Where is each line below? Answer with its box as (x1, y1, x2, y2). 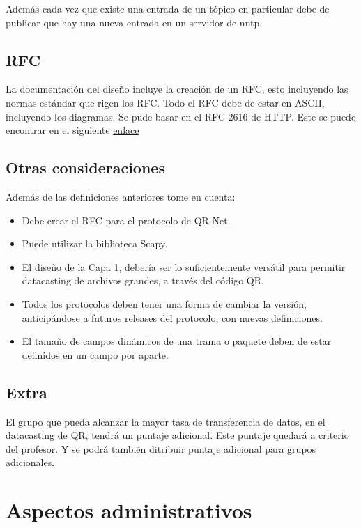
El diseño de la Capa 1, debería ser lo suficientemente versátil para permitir (22, 259, 346, 274)
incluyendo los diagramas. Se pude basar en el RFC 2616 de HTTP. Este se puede (6, 109, 356, 123)
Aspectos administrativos (6, 496, 252, 525)
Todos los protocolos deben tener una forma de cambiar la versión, (22, 296, 307, 311)
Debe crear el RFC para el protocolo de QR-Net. (22, 212, 231, 227)
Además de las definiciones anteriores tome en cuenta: (6, 189, 236, 203)
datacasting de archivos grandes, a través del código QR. (22, 273, 264, 288)
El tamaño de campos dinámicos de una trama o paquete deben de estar (22, 334, 332, 348)
